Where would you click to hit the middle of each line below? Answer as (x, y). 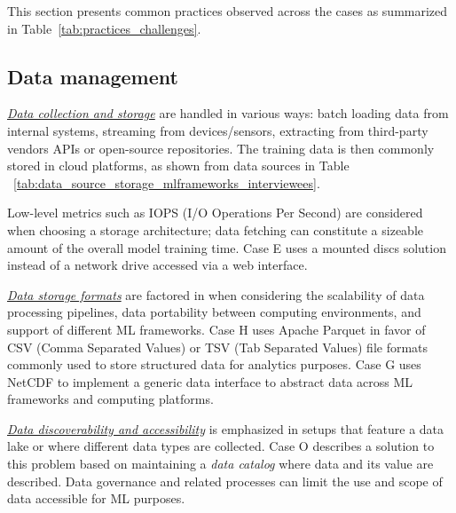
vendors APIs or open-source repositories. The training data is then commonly (221, 148)
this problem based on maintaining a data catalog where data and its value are (220, 464)
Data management (93, 76)
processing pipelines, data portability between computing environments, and (214, 312)
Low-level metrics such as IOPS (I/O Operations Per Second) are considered (215, 213)
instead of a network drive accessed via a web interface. (157, 265)
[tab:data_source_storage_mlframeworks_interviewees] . (167, 182)
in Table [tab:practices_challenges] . (104, 28)
